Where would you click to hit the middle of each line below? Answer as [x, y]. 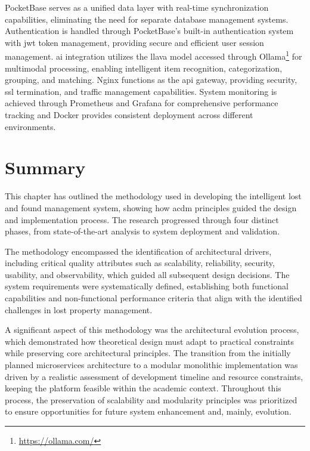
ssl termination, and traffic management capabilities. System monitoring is [141, 91]
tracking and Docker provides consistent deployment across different [129, 115]
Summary [45, 167]
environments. [30, 126]
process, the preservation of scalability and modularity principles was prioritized [151, 399]
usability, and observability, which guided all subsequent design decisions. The [147, 274]
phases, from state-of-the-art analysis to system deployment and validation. [142, 231]
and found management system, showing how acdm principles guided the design [151, 207]
